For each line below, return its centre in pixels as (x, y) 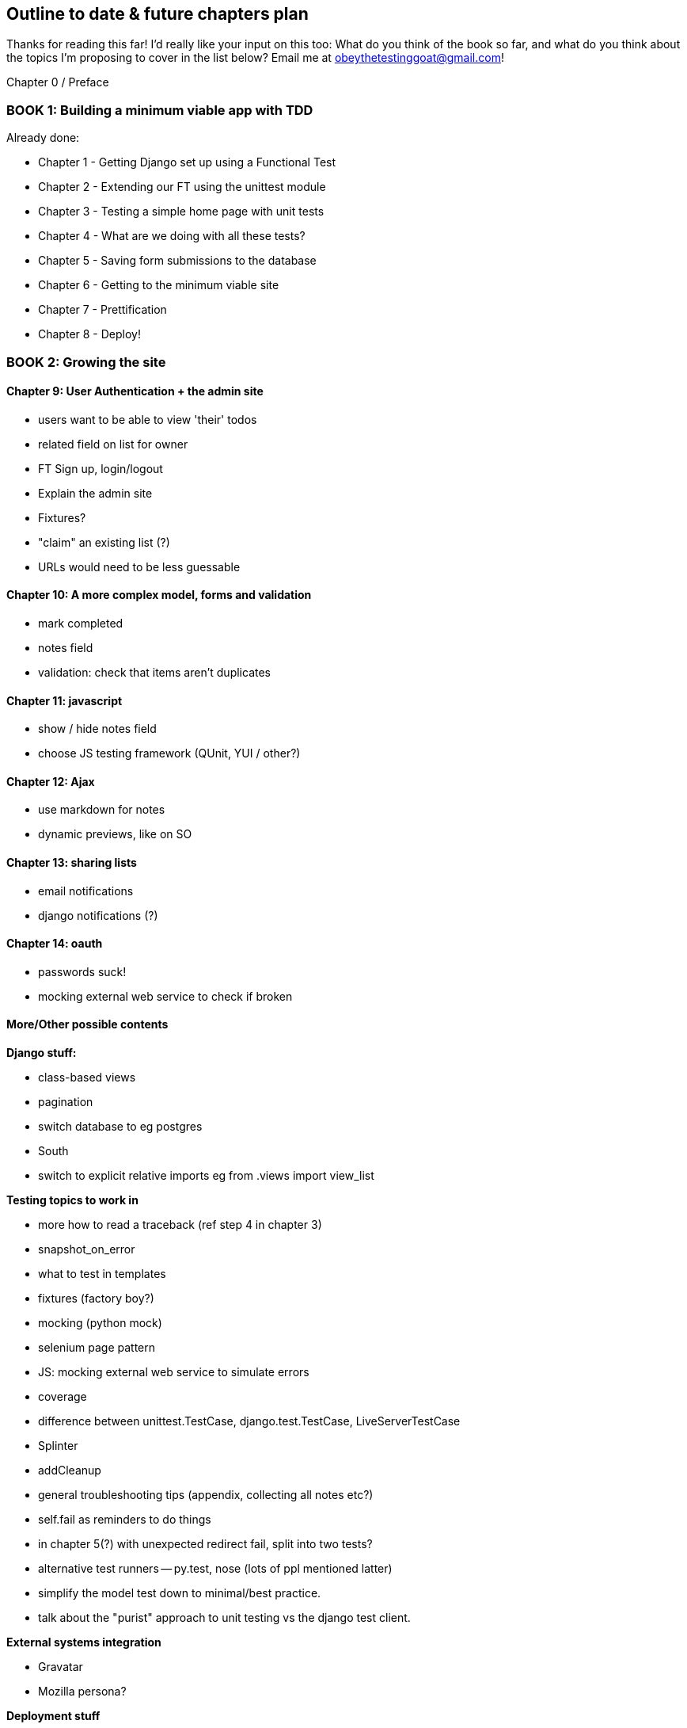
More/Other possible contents (87, 1024)
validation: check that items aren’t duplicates (154, 672)
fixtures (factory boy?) (96, 1299)
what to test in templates (102, 1274)
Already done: (43, 138)
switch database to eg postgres (120, 1127)
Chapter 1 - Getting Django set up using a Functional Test (187, 162)
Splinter (58, 1446)
